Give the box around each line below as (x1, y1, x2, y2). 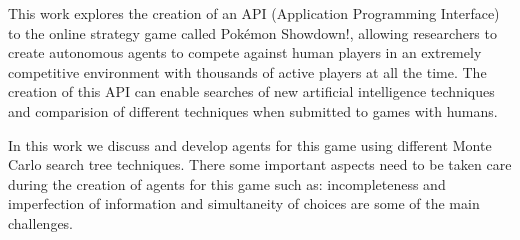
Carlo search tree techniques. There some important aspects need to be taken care (8, 154, 512, 175)
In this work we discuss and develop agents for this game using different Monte (8, 134, 492, 155)
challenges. (8, 212, 74, 233)
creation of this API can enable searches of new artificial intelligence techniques (8, 81, 495, 102)
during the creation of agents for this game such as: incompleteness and (8, 173, 446, 194)
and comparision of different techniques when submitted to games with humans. (8, 100, 498, 121)
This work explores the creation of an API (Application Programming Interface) (8, 3, 500, 23)
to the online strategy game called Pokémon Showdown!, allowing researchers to (8, 22, 497, 43)
